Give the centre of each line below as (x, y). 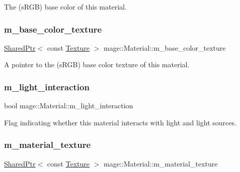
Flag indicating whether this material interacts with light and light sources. (120, 122)
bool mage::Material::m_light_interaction (69, 106)
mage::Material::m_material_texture (161, 163)
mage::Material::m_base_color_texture (165, 47)
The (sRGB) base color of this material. (65, 7)
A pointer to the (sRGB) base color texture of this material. (97, 64)
